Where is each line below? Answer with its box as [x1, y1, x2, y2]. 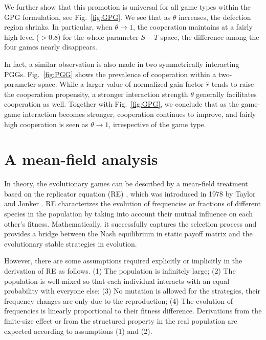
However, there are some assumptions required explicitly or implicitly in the [4, 255, 242, 266]
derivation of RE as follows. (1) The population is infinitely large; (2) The [4, 265, 236, 276]
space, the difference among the [160, 31, 259, 42]
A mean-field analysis [4, 149, 158, 169]
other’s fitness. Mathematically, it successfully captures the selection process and [4, 218, 257, 229]
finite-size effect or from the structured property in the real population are [4, 315, 237, 326]
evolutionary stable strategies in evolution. [4, 238, 137, 249]
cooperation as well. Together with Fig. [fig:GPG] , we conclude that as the [4, 99, 239, 109]
